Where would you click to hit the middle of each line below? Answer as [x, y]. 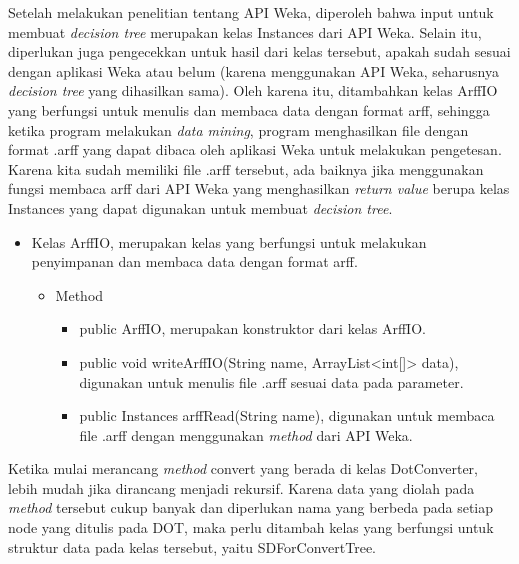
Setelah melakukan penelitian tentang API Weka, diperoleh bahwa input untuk [251, 12]
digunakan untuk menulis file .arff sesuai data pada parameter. [271, 381]
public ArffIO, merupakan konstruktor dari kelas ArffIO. [252, 328]
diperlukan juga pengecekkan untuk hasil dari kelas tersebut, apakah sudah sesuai [259, 51]
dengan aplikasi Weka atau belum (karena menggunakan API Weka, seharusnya [253, 70]
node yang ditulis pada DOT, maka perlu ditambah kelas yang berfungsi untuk [251, 527]
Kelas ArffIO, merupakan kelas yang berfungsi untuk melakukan [229, 241]
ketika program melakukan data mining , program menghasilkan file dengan [238, 129]
